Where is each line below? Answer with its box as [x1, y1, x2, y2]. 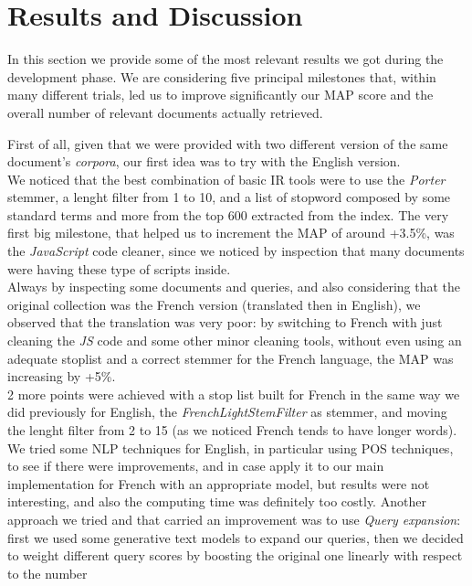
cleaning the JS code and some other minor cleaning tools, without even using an [7, 331, 462, 350]
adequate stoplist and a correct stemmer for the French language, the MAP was [7, 348, 454, 368]
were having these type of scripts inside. [7, 259, 231, 278]
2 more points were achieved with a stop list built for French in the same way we [7, 384, 460, 403]
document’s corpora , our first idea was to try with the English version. [7, 152, 401, 171]
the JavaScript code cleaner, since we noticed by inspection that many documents [7, 241, 465, 261]
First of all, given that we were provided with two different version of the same [7, 133, 448, 153]
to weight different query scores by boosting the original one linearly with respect [7, 546, 463, 565]
